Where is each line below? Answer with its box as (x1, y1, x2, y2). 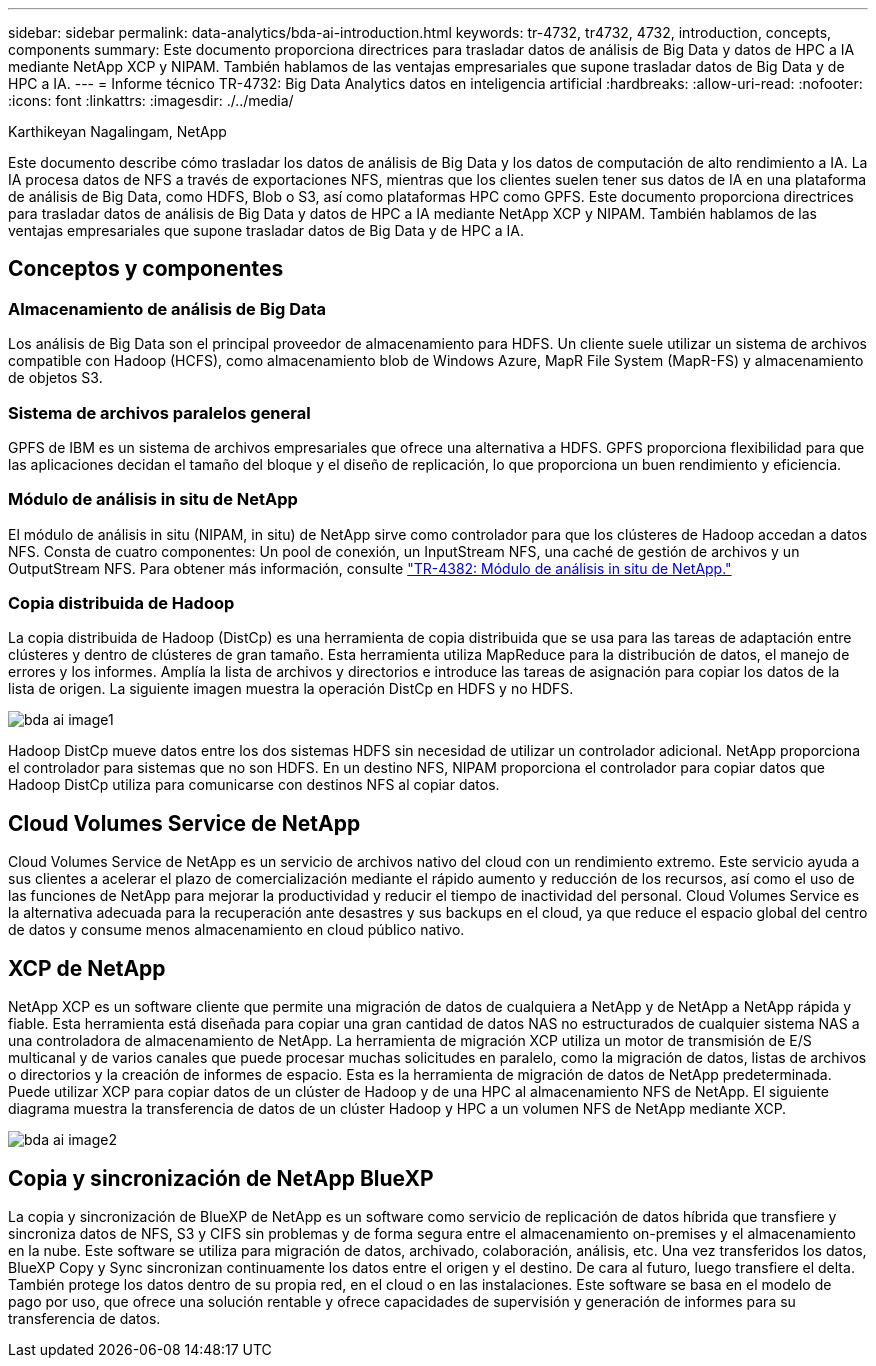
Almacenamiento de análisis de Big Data (8, 298, 327, 319)
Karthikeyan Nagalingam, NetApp (8, 123, 227, 140)
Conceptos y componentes (8, 256, 284, 282)
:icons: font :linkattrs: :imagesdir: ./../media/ (8, 92, 294, 109)
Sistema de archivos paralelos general (8, 402, 311, 423)
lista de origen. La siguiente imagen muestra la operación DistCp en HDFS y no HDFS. (8, 680, 574, 698)
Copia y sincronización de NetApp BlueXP (8, 1165, 434, 1191)
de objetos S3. (8, 369, 103, 387)
